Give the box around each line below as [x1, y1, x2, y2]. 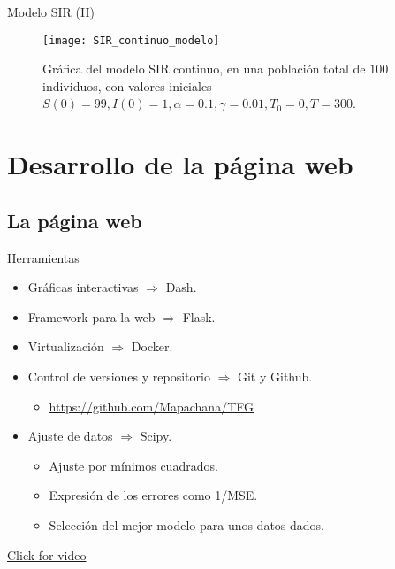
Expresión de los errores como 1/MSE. [49, 486, 258, 504]
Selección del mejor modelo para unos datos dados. [49, 515, 325, 534]
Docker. [131, 337, 173, 356]
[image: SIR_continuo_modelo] [42, 34, 220, 47]
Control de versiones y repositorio [27, 366, 210, 385]
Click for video [7, 545, 87, 564]
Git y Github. [237, 366, 313, 385]
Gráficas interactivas [27, 278, 139, 296]
